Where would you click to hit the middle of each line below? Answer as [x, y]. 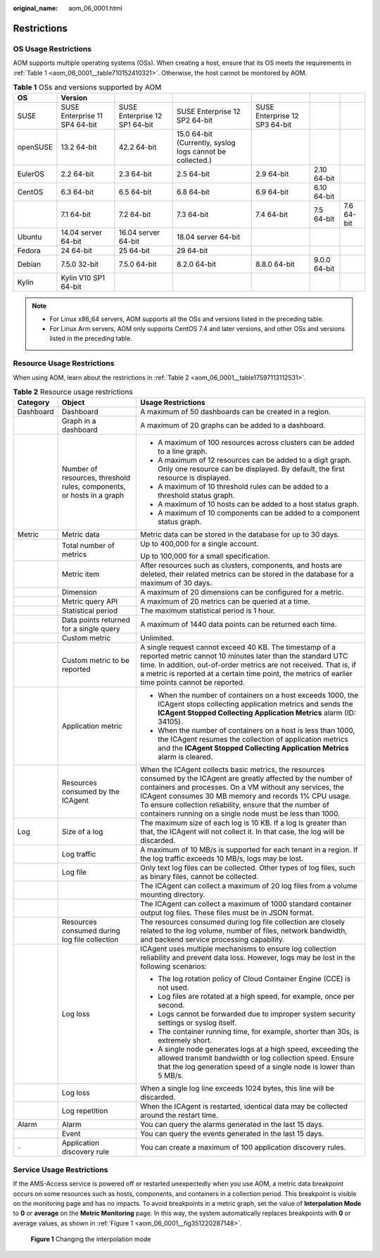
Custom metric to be [96, 661]
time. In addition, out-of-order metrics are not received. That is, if [248, 665]
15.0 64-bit [194, 134]
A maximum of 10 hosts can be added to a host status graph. [258, 504]
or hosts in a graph [93, 495]
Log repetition [85, 1111]
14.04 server [81, 232]
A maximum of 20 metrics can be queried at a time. [225, 602]
